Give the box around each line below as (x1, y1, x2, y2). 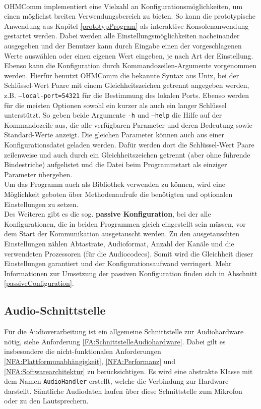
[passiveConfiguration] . (4, 278, 74, 288)
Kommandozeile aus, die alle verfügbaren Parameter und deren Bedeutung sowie (4, 119, 252, 130)
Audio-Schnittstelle (4, 302, 106, 318)
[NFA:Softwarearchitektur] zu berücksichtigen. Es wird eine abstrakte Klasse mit (4, 366, 253, 376)
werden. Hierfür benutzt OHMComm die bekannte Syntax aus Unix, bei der (4, 70, 239, 80)
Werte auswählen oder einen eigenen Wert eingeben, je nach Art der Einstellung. (4, 50, 253, 61)
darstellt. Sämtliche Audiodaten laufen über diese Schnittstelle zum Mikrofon (4, 385, 242, 396)
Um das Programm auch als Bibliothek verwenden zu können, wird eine (4, 179, 225, 189)
